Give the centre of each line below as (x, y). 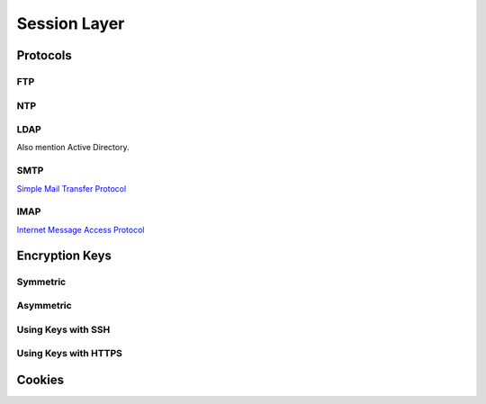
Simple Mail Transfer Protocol (72, 188)
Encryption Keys (64, 255)
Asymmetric (44, 306)
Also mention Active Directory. (73, 148)
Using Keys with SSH (63, 329)
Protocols (44, 55)
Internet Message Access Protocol (81, 229)
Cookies (40, 379)
